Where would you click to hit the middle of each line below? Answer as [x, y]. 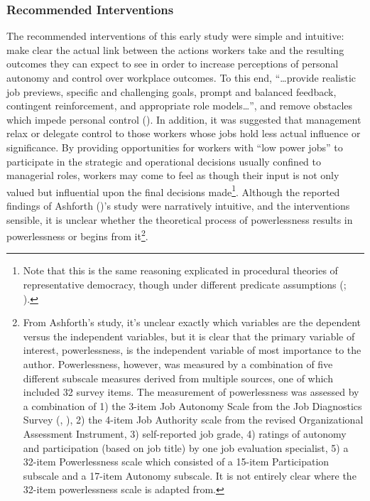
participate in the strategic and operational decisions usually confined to [164, 161]
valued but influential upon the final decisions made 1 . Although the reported [173, 190]
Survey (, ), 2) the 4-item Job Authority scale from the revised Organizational [193, 420]
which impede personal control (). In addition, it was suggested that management [184, 119]
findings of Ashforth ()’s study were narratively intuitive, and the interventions [178, 205]
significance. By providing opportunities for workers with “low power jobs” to [175, 147]
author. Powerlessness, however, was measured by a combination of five [178, 364]
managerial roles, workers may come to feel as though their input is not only [173, 175]
